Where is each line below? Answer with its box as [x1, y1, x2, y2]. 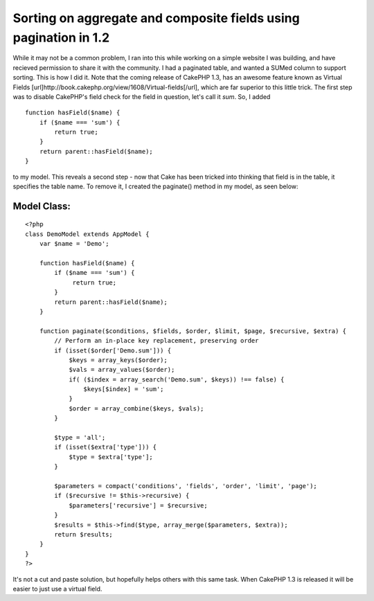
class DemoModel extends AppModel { [25, 230, 150, 238]
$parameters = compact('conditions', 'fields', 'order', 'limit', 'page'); [54, 482, 318, 490]
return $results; [54, 530, 114, 538]
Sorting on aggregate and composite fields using [12, 10, 301, 26]
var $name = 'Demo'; [39, 240, 109, 248]
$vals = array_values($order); [69, 366, 175, 374]
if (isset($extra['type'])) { [54, 443, 157, 451]
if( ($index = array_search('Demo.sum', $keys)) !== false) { [69, 375, 285, 384]
